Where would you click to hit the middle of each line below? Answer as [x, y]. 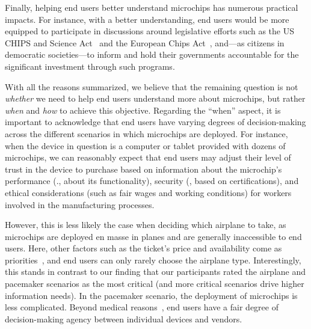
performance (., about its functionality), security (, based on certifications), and [152, 181]
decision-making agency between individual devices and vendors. [124, 318]
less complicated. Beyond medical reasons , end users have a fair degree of [142, 307]
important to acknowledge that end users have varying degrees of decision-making [155, 122]
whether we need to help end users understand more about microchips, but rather [155, 98]
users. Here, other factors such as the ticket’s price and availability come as [143, 248]
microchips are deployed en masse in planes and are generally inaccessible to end [153, 236]
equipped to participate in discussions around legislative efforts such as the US [150, 31]
